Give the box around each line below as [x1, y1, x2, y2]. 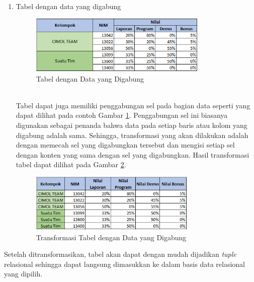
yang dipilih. [4, 268, 43, 279]
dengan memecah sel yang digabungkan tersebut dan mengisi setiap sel [16, 139, 235, 150]
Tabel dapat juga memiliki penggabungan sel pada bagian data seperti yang [16, 100, 250, 110]
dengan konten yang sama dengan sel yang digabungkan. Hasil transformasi [16, 149, 249, 160]
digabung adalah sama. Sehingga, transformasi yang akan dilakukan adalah [16, 129, 248, 140]
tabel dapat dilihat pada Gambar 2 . [16, 159, 126, 170]
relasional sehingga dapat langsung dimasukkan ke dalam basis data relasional [4, 258, 245, 269]
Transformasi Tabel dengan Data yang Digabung [36, 232, 187, 242]
